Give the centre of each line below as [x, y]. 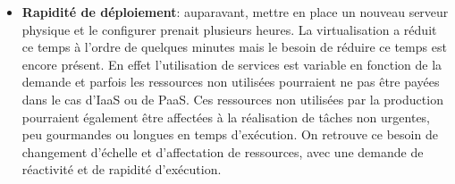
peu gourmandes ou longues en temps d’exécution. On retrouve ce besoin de [230, 134]
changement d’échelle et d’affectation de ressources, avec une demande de [223, 151]
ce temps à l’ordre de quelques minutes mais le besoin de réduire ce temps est [234, 47]
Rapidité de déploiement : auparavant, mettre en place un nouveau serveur [235, 12]
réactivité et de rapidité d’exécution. [122, 169]
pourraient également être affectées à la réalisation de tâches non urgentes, [226, 117]
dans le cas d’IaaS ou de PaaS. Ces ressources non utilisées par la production [232, 99]
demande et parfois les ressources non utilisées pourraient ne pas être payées [231, 82]
